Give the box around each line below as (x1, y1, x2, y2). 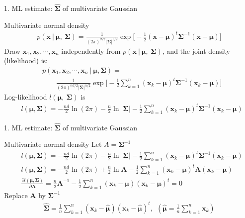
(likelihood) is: (4, 55, 48, 66)
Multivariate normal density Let (4, 139, 102, 149)
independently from (61, 45, 121, 56)
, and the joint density (162, 45, 231, 56)
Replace (4, 190, 28, 200)
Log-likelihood (4, 92, 47, 102)
